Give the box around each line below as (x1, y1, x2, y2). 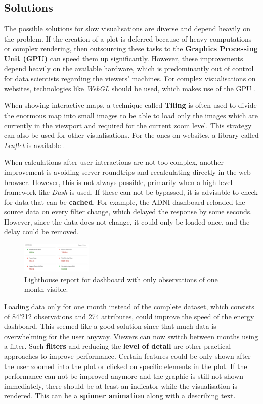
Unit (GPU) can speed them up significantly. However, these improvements (4, 53, 243, 63)
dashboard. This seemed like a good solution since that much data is (4, 321, 216, 332)
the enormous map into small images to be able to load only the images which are (4, 109, 258, 120)
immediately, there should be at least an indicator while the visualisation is (4, 380, 237, 391)
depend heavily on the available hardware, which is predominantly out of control (4, 63, 254, 74)
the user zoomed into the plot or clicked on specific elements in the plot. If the (4, 360, 247, 371)
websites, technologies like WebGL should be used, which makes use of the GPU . (4, 83, 256, 93)
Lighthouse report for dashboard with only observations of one (24, 274, 218, 284)
